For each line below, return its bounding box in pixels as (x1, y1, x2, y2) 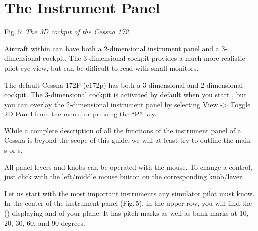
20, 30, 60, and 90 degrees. (4, 217, 85, 228)
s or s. (4, 145, 23, 155)
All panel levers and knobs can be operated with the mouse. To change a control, (4, 161, 252, 172)
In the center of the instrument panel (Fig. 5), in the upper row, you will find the (4, 198, 252, 208)
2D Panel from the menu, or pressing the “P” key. (4, 109, 157, 119)
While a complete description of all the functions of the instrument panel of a (4, 125, 241, 135)
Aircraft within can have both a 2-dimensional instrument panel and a (4, 43, 219, 53)
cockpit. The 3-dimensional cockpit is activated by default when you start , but (4, 89, 247, 100)
